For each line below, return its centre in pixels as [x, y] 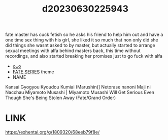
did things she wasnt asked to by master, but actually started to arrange [80, 45]
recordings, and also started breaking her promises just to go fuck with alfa [84, 56]
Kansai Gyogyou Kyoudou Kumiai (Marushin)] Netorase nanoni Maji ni [78, 87]
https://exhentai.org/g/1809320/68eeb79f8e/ [53, 132]
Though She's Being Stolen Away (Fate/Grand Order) [61, 98]
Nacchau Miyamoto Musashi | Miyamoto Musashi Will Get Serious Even [80, 92]
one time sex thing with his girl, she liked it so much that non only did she [82, 40]
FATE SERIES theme [33, 72]
